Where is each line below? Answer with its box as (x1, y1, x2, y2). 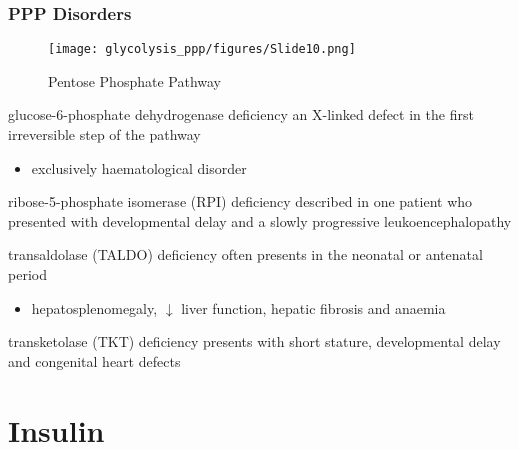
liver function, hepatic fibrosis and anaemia (181, 297, 446, 318)
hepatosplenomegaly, (31, 297, 158, 318)
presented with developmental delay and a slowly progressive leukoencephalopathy (8, 210, 512, 231)
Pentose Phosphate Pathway (48, 70, 222, 91)
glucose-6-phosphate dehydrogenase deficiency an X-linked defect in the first (8, 104, 474, 125)
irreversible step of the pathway (8, 124, 201, 145)
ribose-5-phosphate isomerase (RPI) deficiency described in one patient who (8, 191, 473, 212)
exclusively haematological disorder (31, 157, 247, 178)
